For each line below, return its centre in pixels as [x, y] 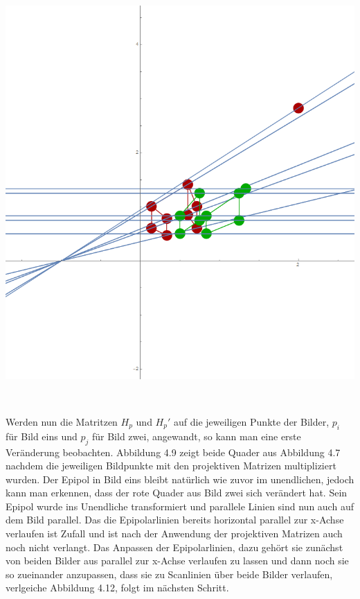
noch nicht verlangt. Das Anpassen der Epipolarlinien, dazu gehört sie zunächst [174, 547]
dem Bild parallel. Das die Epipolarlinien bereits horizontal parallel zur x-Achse [175, 520]
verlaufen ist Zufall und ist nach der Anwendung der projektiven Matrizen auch [174, 533]
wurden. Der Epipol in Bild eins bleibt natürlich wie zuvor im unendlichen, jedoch [180, 479]
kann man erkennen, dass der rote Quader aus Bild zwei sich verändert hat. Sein [177, 493]
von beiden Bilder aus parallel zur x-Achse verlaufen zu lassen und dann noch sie [177, 561]
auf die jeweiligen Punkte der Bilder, [251, 421]
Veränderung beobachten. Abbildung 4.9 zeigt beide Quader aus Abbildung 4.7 [173, 452]
